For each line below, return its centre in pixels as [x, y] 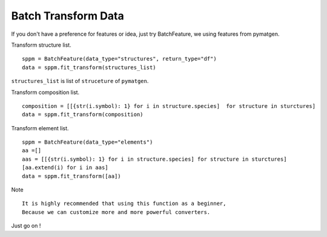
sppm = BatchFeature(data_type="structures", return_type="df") [120, 59]
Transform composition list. [45, 92]
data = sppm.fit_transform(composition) [83, 115]
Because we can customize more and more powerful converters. [116, 212]
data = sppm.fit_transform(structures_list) [89, 67]
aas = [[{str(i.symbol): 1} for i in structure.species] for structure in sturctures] [154, 159]
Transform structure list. [41, 45]
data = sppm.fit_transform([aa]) [71, 176]
